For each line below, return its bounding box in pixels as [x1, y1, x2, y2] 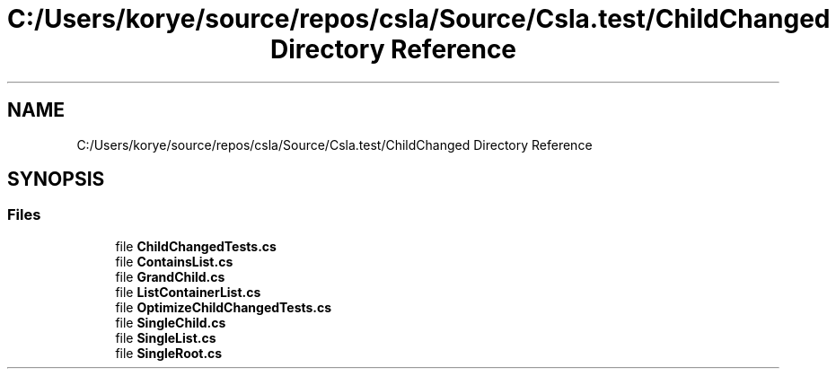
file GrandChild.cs [115, 268, 225, 284]
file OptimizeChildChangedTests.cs [115, 299, 332, 315]
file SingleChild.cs [115, 314, 226, 330]
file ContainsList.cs [115, 253, 233, 269]
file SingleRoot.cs [115, 345, 223, 361]
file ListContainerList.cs [115, 284, 261, 300]
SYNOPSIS [7, 168, 105, 191]
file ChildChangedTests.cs [115, 238, 277, 254]
